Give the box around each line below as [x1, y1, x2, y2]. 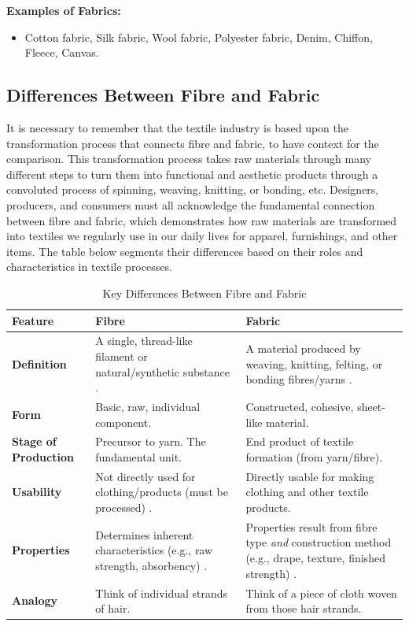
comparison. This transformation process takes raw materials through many [6, 150, 371, 167]
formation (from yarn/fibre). [245, 449, 383, 465]
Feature [12, 312, 54, 328]
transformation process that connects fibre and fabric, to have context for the [6, 135, 379, 151]
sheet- [357, 398, 385, 414]
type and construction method [245, 534, 392, 550]
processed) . [95, 499, 153, 516]
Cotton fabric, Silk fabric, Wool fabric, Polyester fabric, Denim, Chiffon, [24, 28, 373, 45]
